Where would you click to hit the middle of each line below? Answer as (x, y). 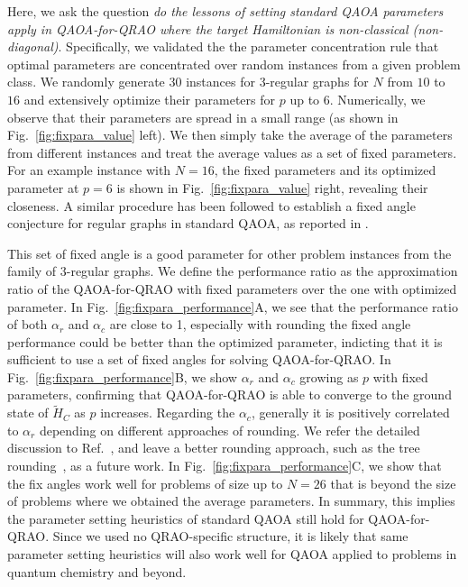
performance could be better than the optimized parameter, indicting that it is (225, 341)
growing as (329, 376)
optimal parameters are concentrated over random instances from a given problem (234, 64)
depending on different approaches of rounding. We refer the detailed (229, 430)
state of (28, 413)
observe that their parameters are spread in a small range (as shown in (203, 117)
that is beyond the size (393, 483)
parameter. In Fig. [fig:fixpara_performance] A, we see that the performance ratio (233, 306)
